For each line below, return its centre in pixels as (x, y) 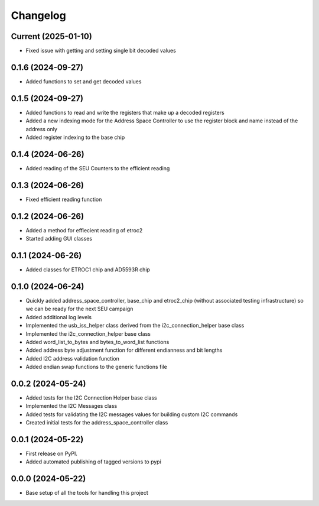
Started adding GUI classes (59, 239)
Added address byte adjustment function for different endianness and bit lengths (124, 350)
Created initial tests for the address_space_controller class (97, 423)
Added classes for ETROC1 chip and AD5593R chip (88, 270)
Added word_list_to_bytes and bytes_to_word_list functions (97, 342)
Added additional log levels (58, 317)
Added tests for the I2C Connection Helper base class (91, 398)
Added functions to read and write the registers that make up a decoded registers (125, 112)
